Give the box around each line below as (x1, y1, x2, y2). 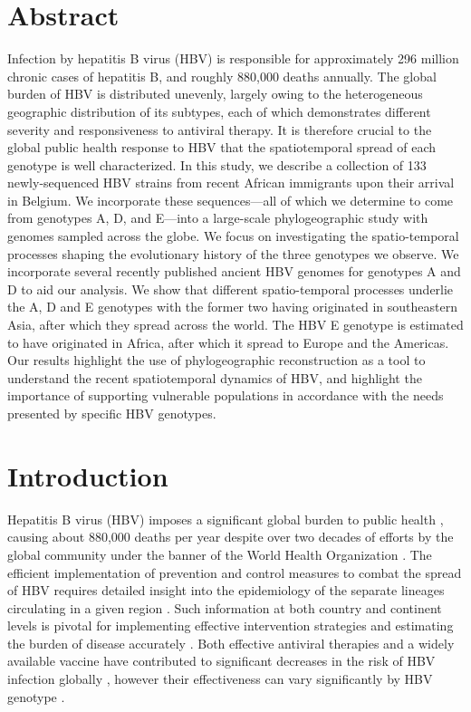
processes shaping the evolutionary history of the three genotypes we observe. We (7, 244, 459, 263)
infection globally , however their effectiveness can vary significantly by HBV (7, 669, 433, 688)
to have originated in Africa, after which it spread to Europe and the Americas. (7, 332, 449, 351)
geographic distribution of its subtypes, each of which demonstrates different (7, 101, 431, 120)
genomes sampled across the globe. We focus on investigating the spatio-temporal (7, 226, 459, 245)
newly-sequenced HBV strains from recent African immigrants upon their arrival (7, 173, 455, 192)
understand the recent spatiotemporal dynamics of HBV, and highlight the (7, 368, 422, 387)
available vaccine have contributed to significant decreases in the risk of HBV (7, 651, 436, 670)
